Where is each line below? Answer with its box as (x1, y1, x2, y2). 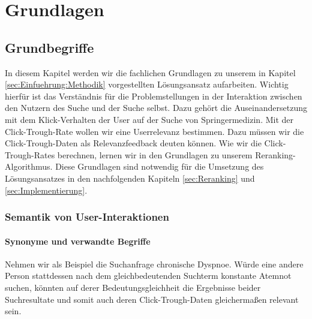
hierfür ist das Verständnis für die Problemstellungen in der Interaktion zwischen (5, 89, 302, 102)
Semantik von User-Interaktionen (5, 209, 169, 224)
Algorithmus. (5, 160, 53, 173)
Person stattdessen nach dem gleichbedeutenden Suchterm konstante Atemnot (5, 269, 292, 282)
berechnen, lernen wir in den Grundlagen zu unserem (57, 148, 253, 161)
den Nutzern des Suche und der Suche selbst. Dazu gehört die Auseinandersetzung (5, 101, 307, 114)
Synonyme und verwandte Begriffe (5, 234, 151, 247)
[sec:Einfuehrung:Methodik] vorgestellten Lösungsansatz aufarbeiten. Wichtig (5, 78, 289, 91)
